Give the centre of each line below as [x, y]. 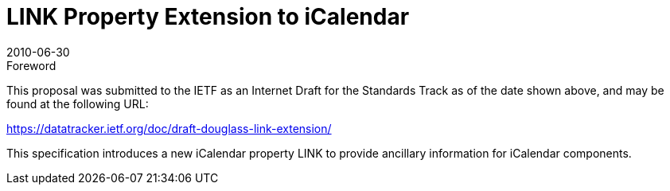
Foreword [31, 65]
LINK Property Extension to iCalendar [208, 17]
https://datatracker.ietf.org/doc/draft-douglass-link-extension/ [169, 128]
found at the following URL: [78, 103]
